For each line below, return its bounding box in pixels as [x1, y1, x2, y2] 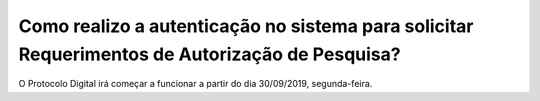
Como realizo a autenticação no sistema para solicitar [18, 15, 474, 37]
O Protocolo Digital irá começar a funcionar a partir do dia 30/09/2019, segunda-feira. [18, 78, 373, 90]
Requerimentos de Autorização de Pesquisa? [18, 43, 401, 65]
